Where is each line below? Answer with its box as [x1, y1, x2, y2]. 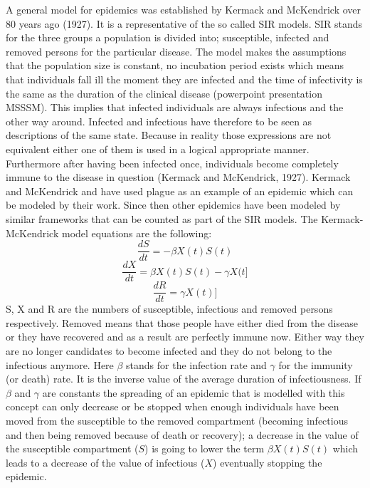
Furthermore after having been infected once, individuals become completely [6, 155, 339, 170]
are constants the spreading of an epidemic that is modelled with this [42, 385, 345, 400]
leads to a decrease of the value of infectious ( [6, 455, 205, 469]
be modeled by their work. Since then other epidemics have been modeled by [6, 197, 341, 212]
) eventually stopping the [213, 455, 322, 469]
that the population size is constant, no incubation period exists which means [6, 58, 344, 73]
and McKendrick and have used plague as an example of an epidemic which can [6, 183, 354, 198]
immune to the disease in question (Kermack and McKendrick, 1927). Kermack [6, 170, 351, 185]
